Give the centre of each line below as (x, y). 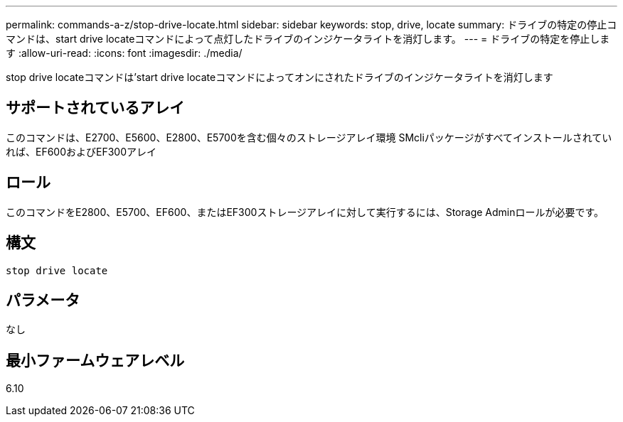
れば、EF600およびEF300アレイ (81, 151)
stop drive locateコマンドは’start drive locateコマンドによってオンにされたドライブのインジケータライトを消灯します (279, 77)
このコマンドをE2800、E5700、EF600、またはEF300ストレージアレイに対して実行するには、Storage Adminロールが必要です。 (305, 212)
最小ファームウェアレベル (95, 360)
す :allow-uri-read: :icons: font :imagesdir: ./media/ (124, 53)
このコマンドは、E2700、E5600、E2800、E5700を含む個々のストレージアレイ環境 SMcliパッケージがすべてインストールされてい (309, 137)
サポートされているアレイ (95, 108)
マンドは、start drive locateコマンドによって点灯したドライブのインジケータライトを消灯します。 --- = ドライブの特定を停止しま (308, 39)
